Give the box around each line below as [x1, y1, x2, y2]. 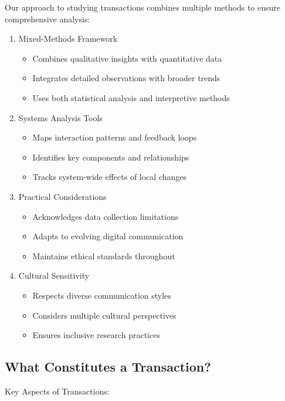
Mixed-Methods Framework [18, 32, 118, 45]
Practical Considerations [18, 190, 107, 202]
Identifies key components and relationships [32, 151, 189, 163]
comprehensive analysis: [5, 12, 90, 25]
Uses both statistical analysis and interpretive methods [32, 91, 230, 103]
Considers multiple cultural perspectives [32, 309, 177, 321]
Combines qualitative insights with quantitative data [32, 52, 222, 64]
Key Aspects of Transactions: [5, 385, 110, 397]
